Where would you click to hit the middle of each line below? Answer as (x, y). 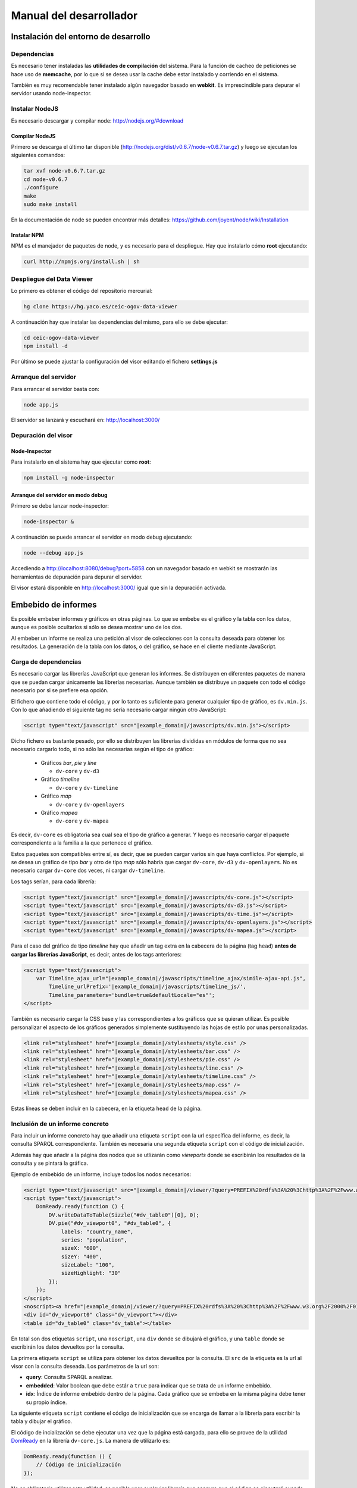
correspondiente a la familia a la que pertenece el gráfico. (82, 843)
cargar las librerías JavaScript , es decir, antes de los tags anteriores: (96, 954)
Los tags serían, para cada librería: (54, 881)
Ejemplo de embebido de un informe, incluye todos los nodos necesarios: (101, 1174)
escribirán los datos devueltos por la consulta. (68, 1347)
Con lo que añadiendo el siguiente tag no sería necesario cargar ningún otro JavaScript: (119, 709)
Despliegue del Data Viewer (52, 279)
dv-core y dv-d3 (77, 771)
